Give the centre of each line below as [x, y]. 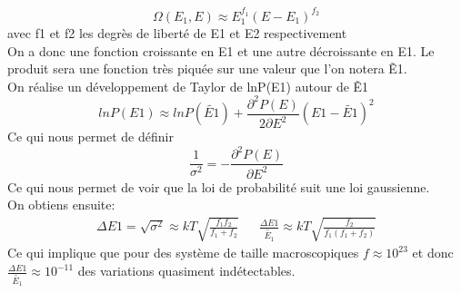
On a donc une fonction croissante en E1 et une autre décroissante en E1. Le [221, 50]
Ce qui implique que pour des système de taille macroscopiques [183, 253]
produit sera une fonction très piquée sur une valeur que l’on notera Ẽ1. [207, 68]
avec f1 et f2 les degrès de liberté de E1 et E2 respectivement [177, 32]
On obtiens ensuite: [61, 205]
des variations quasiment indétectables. [186, 271]
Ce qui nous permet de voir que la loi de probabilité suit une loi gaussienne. [219, 186]
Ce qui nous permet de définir [90, 137]
